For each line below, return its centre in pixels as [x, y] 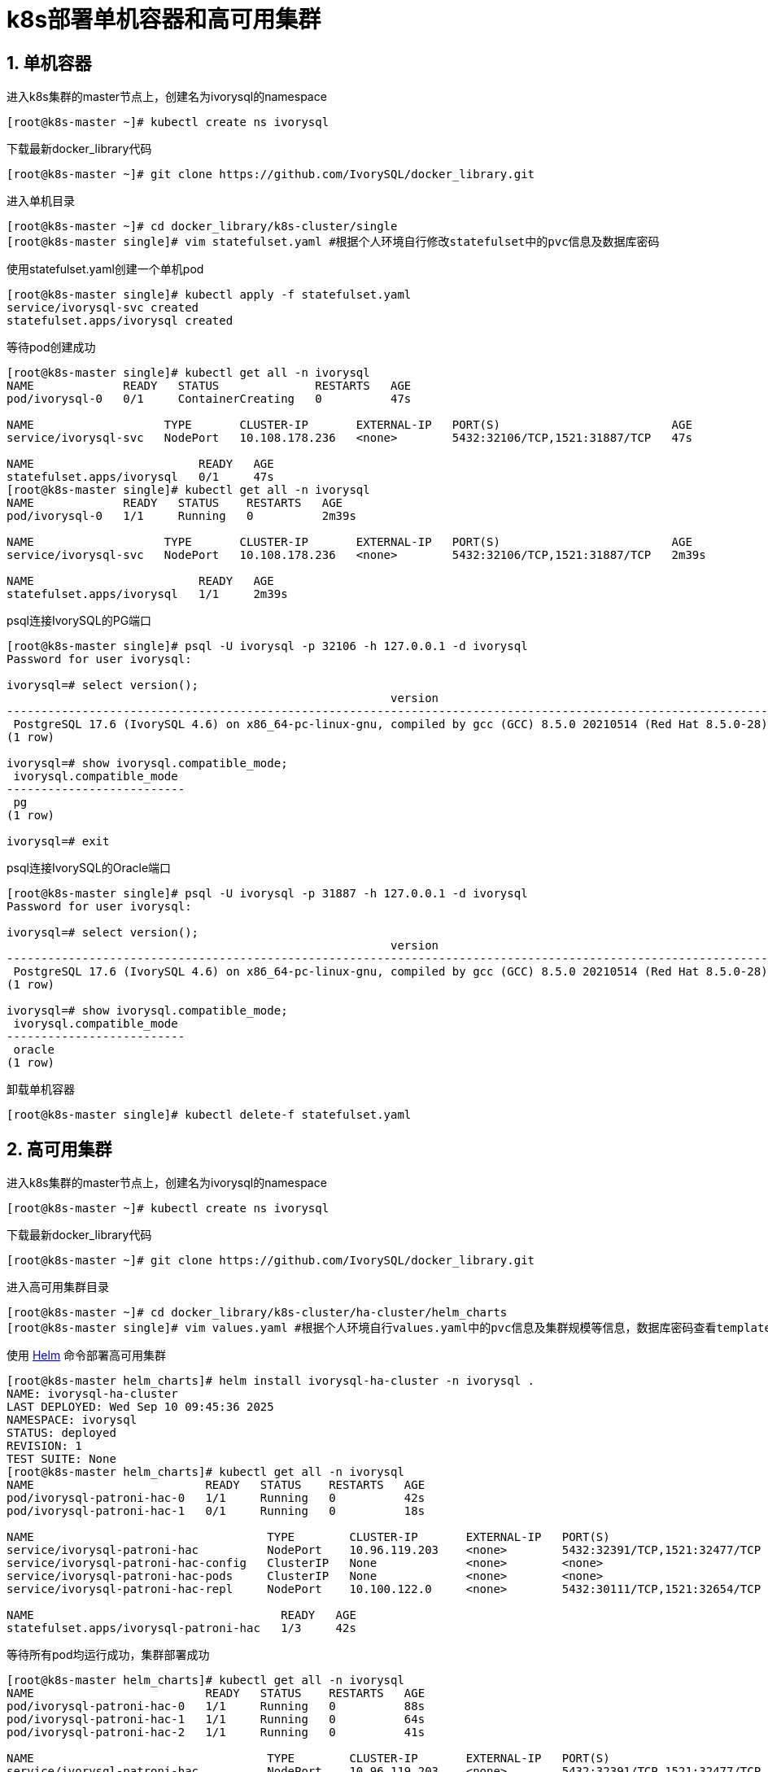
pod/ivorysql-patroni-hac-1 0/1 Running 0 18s [216, 1511]
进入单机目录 [41, 201]
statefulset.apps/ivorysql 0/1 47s [140, 477]
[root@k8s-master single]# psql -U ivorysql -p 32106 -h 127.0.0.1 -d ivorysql [267, 646]
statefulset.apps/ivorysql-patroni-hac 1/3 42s [181, 1628]
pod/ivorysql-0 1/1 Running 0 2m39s [181, 516]
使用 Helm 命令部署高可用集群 [87, 1355]
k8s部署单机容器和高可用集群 [164, 20]
